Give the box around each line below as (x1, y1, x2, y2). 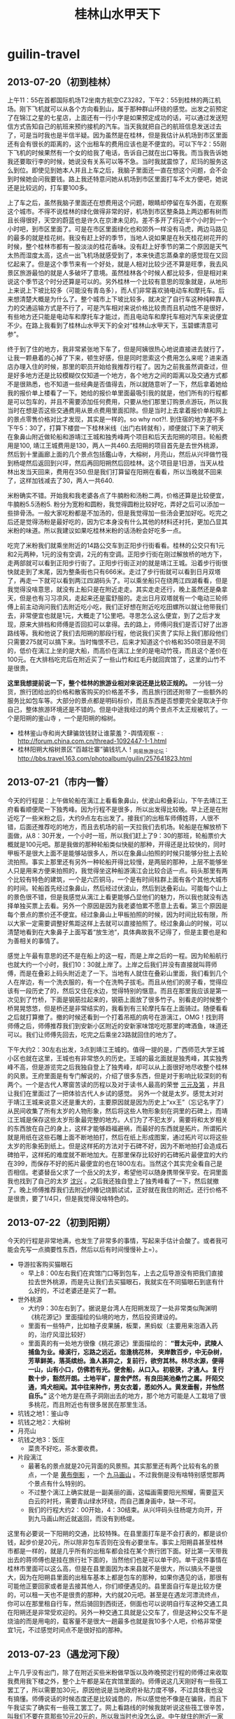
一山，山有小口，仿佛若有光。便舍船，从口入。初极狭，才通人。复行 (27, 1366, 225, 1374)
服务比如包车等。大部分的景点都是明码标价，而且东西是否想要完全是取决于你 (7, 696, 228, 705)
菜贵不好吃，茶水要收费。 (27, 1444, 102, 1452)
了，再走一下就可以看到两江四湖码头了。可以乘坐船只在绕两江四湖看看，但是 (7, 577, 228, 584)
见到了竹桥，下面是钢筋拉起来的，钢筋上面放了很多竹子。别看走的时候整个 (13, 995, 228, 1004)
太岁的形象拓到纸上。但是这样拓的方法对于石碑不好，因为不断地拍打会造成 (7, 1141, 222, 1150)
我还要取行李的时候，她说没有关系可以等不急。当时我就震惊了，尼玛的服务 (7, 157, 222, 166)
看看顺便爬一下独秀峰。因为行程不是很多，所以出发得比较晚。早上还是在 (13, 804, 222, 814)
